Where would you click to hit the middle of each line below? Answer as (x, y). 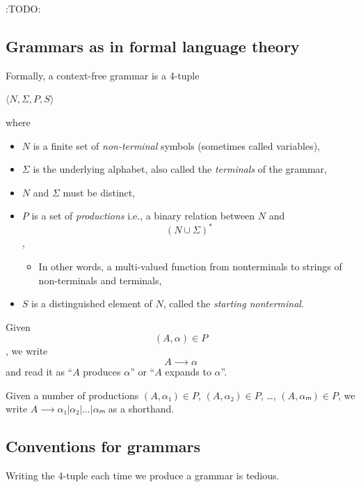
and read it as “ (39, 372)
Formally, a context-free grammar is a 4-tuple (103, 75)
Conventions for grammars (103, 446)
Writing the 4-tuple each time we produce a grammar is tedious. (143, 475)
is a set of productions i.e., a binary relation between (143, 216)
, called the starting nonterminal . (233, 303)
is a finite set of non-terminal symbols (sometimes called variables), (176, 145)
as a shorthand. (141, 409)
